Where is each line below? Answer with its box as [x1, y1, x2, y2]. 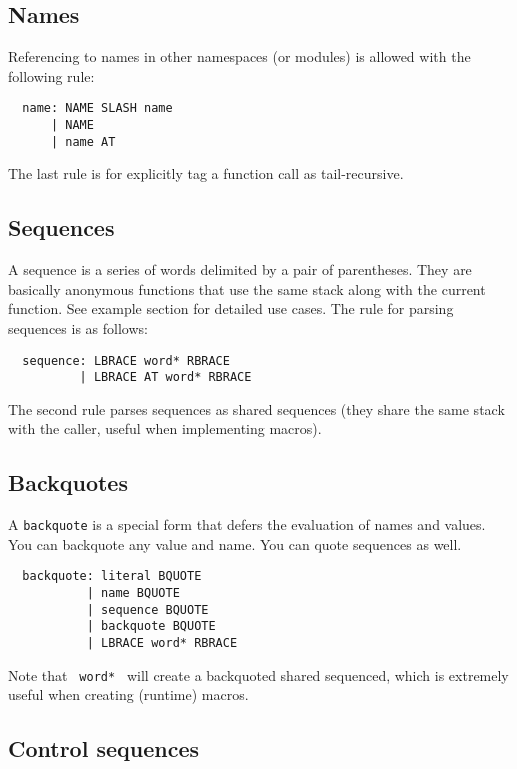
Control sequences [8, 733, 200, 764]
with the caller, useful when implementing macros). [8, 418, 322, 439]
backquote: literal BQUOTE [22, 569, 202, 584]
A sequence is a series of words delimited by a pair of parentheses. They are [8, 259, 472, 280]
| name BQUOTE [86, 586, 180, 601]
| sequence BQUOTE [86, 602, 209, 617]
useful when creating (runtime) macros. [8, 684, 249, 705]
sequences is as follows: [8, 317, 148, 338]
